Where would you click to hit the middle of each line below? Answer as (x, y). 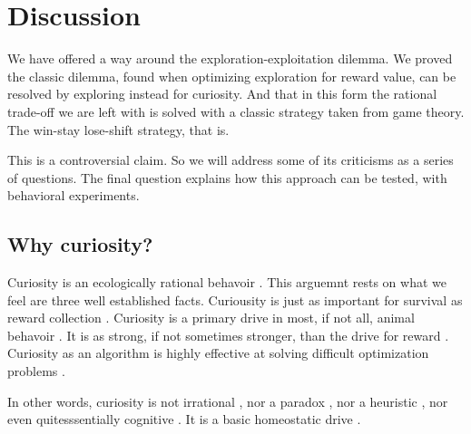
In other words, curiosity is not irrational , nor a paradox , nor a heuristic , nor (228, 401)
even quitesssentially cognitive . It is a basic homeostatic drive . (184, 419)
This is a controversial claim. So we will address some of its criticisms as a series (231, 160)
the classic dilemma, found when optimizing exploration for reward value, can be (232, 76)
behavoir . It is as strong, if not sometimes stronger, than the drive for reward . (228, 335)
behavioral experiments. (74, 195)
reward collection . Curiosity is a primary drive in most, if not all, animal (211, 318)
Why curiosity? (80, 244)
